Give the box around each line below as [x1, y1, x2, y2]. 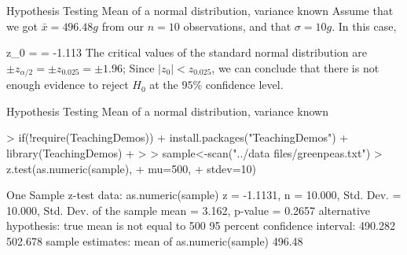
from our [101, 17, 144, 34]
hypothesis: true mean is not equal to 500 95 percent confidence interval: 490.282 [6, 217, 395, 234]
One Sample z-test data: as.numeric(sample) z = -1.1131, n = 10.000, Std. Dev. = [6, 187, 401, 203]
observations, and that [183, 17, 291, 34]
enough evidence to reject [6, 76, 129, 93]
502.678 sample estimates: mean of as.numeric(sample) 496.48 [6, 232, 303, 249]
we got [6, 17, 38, 34]
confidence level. [205, 76, 284, 93]
